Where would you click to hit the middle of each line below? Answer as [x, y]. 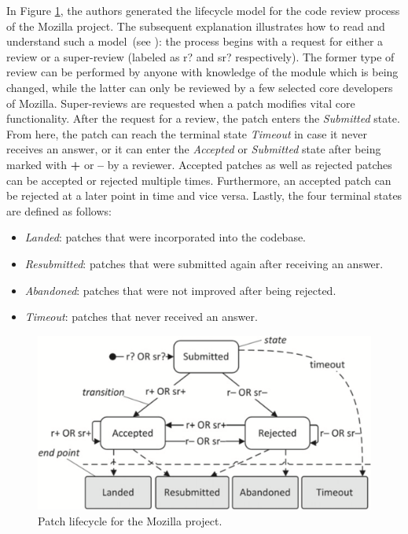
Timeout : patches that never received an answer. [141, 317]
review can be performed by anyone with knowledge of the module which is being [202, 72]
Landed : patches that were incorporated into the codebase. [165, 237]
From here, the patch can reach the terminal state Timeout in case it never [187, 133]
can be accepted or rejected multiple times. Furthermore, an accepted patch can [199, 180]
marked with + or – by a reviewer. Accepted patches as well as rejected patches [199, 164]
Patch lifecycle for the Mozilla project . [130, 520]
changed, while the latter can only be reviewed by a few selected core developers [200, 87]
